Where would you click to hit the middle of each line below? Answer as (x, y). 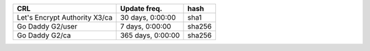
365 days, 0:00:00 (150, 35)
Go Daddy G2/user (47, 26)
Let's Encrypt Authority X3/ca (65, 17)
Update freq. (141, 8)
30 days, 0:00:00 (148, 17)
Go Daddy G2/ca (44, 35)
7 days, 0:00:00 (146, 26)
